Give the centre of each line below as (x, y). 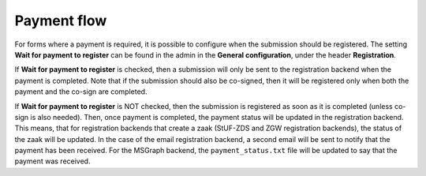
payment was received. (52, 161)
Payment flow (61, 21)
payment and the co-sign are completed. (81, 92)
